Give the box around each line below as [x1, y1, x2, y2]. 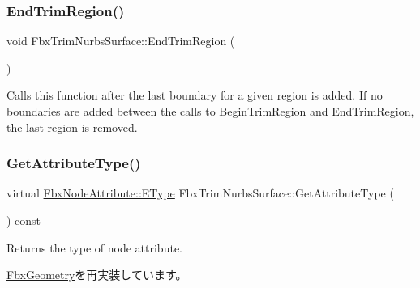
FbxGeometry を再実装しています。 [6, 266, 187, 283]
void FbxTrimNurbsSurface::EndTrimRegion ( [6, 32, 235, 49]
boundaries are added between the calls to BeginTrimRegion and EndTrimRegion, [6, 103, 414, 119]
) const [6, 212, 41, 228]
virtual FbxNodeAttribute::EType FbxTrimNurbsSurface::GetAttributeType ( [6, 184, 394, 201]
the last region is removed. [6, 118, 138, 135]
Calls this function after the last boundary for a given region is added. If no [6, 87, 383, 104]
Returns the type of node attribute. [6, 239, 182, 256]
